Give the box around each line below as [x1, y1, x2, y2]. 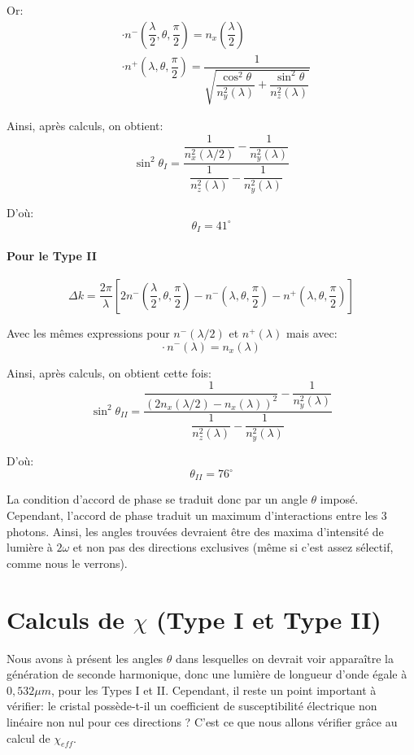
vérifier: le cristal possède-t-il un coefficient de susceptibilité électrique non [7, 697, 377, 714]
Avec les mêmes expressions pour [7, 324, 170, 341]
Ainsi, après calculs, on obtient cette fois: [7, 364, 211, 381]
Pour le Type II [7, 247, 97, 264]
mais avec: [285, 324, 338, 341]
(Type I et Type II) [156, 602, 381, 635]
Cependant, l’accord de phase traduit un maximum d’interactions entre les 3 [7, 507, 387, 524]
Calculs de [7, 602, 125, 635]
